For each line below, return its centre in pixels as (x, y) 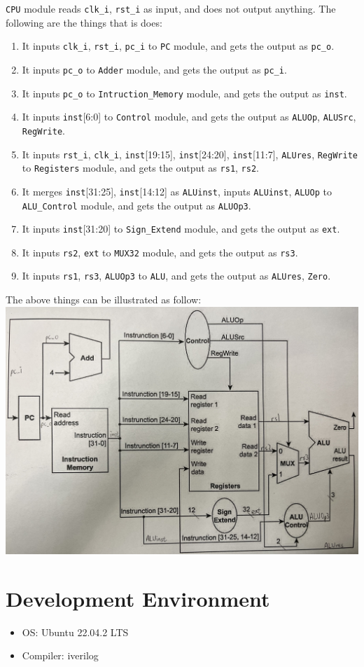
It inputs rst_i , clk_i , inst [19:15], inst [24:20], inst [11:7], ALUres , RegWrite (190, 154)
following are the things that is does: (84, 22)
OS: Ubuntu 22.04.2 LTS (75, 632)
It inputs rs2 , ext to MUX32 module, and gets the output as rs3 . (160, 252)
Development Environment (138, 598)
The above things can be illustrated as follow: (104, 300)
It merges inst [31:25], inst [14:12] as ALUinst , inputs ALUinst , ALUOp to (177, 191)
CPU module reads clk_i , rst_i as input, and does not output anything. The (171, 8)
